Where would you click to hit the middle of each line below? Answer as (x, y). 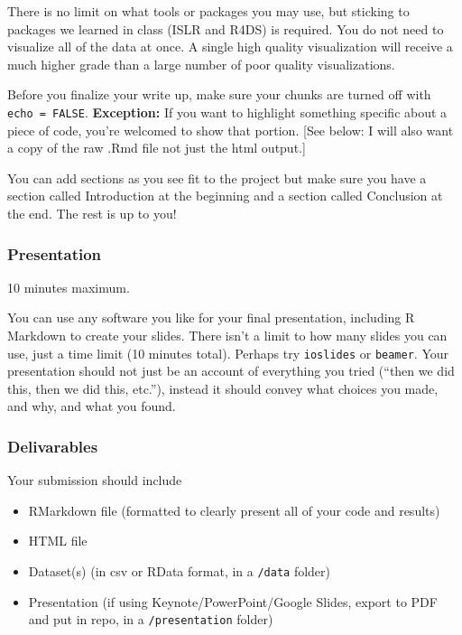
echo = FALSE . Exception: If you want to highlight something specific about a (227, 112)
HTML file (58, 541)
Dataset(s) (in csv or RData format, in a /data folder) (180, 571)
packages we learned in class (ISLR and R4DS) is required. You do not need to (226, 28)
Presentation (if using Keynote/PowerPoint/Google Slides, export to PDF (233, 601)
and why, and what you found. (92, 406)
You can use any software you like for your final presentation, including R (211, 317)
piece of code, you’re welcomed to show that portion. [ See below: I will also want (231, 130)
